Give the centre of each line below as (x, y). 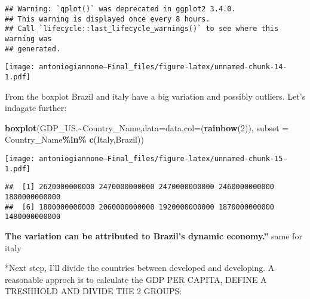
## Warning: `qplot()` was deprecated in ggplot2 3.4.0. (120, 9)
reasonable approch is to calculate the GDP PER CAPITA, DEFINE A (136, 279)
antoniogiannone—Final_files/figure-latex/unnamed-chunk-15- (163, 158)
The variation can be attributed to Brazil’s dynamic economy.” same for (154, 235)
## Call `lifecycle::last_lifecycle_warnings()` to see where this (142, 29)
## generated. (33, 49)
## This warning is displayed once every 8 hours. (108, 19)
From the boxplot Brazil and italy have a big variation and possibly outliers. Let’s (155, 96)
